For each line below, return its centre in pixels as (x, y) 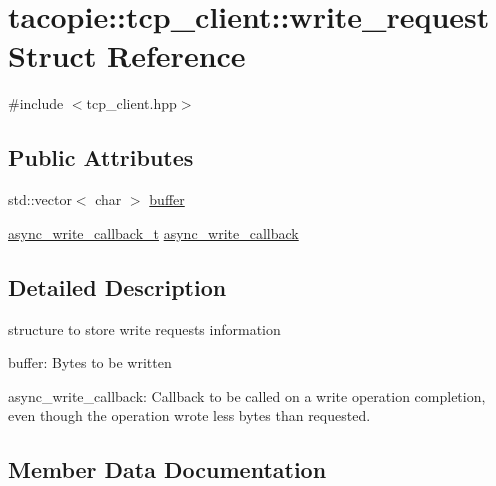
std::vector (40, 199)
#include (36, 103)
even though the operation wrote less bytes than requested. (189, 415)
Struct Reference (127, 55)
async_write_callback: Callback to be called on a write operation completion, (247, 395)
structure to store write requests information (144, 328)
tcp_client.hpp (131, 103)
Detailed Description (117, 286)
